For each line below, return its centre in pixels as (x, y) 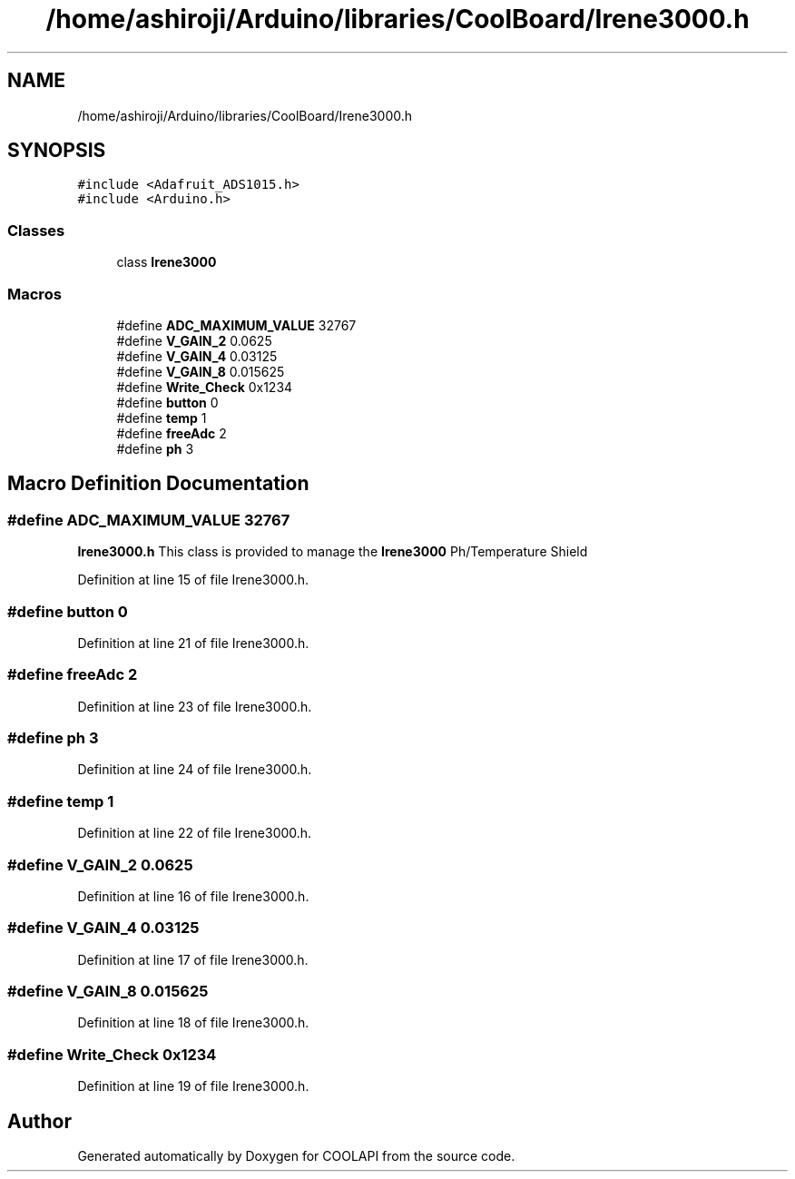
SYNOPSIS (57, 151)
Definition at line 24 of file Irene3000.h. (195, 770)
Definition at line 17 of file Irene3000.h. (193, 959)
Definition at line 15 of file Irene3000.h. (193, 580)
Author (39, 1121)
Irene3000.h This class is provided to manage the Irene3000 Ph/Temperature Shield (333, 552)
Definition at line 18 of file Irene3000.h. (193, 1023)
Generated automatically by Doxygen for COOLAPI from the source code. (296, 1156)
